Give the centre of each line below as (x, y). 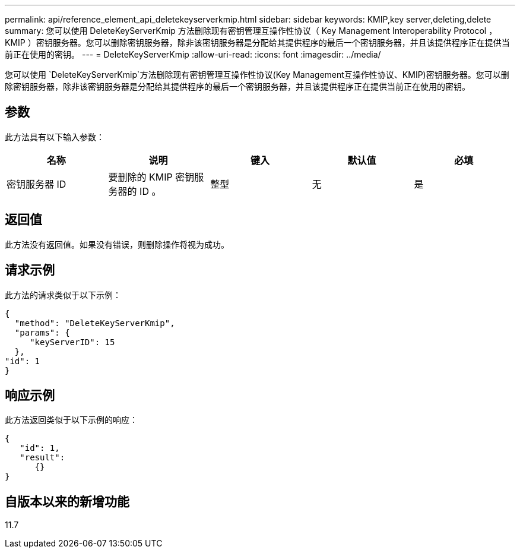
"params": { (42, 332)
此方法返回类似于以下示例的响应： (71, 420)
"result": (42, 458)
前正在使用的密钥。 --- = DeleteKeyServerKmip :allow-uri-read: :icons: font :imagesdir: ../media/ (193, 54)
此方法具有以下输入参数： (55, 137)
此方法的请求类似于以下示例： (63, 295)
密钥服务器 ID (37, 184)
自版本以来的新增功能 (67, 501)
